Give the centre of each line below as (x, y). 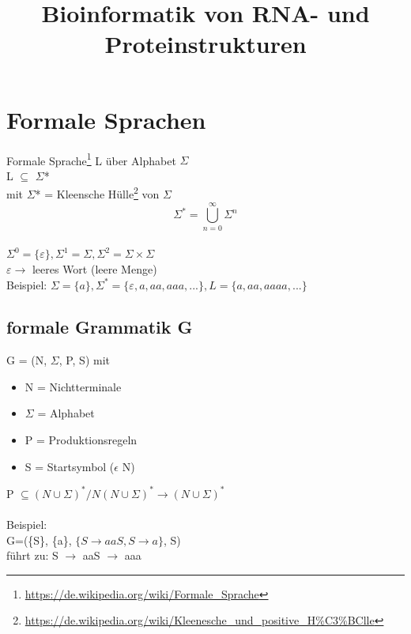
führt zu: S (32, 555)
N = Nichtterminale (73, 386)
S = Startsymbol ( (70, 466)
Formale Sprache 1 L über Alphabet (91, 159)
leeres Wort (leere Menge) (94, 268)
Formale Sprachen (106, 119)
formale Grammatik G (100, 327)
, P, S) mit (85, 360)
